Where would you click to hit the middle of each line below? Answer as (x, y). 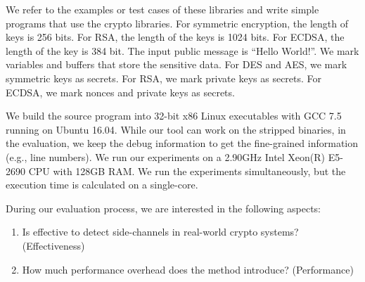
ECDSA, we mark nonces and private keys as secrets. (120, 92)
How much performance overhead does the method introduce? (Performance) (188, 269)
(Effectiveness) (53, 245)
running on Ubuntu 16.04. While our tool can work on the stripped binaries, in (176, 129)
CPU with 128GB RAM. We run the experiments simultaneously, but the (187, 171)
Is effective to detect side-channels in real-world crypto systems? (160, 232)
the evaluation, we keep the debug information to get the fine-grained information (182, 143)
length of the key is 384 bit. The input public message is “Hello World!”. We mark (182, 50)
